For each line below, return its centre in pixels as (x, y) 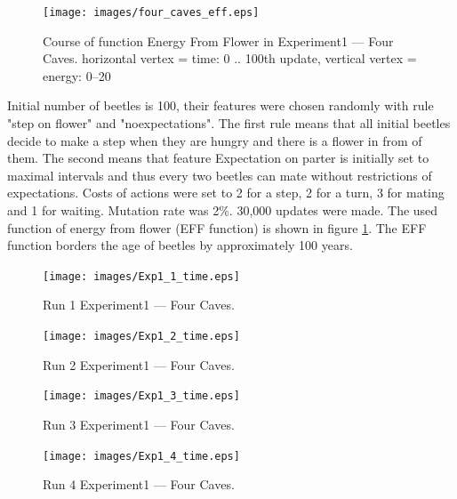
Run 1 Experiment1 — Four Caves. (139, 305)
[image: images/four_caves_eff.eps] (151, 12)
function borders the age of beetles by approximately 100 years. (180, 245)
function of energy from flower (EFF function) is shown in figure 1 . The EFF (217, 227)
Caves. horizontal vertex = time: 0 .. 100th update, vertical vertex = (230, 58)
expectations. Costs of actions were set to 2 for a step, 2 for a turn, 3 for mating (226, 193)
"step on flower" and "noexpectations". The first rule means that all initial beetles (229, 123)
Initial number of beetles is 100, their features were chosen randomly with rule (220, 105)
